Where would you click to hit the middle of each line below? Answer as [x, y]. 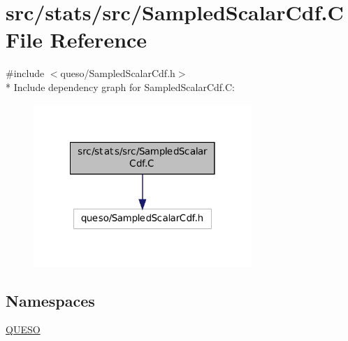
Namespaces [50, 300]
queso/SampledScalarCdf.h [118, 73]
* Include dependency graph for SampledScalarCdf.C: [121, 86]
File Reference [77, 40]
